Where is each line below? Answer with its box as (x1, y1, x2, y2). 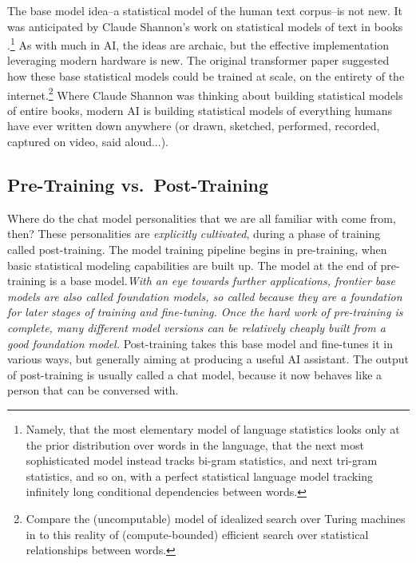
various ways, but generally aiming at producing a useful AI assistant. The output (7, 351, 410, 367)
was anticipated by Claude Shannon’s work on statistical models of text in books (7, 18, 403, 34)
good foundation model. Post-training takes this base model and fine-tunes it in (7, 335, 394, 351)
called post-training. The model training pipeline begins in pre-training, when (7, 241, 387, 258)
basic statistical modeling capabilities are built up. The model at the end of (7, 256, 377, 273)
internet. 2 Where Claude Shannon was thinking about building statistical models (7, 84, 403, 103)
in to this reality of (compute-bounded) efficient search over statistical (26, 525, 369, 542)
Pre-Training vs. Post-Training (7, 172, 269, 197)
